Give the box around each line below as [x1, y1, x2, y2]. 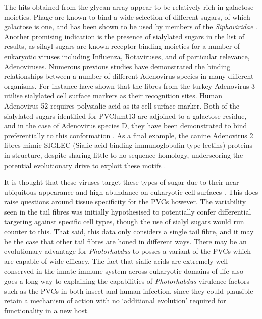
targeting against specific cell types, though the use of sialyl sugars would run [4, 216, 244, 227]
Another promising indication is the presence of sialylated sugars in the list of [4, 31, 244, 41]
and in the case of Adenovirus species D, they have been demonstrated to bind [4, 120, 247, 131]
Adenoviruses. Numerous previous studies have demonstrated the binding [4, 61, 231, 71]
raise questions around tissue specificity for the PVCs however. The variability [4, 196, 246, 207]
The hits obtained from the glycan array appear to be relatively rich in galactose [4, 2, 254, 12]
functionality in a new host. [4, 305, 89, 315]
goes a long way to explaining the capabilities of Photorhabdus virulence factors [4, 276, 249, 286]
